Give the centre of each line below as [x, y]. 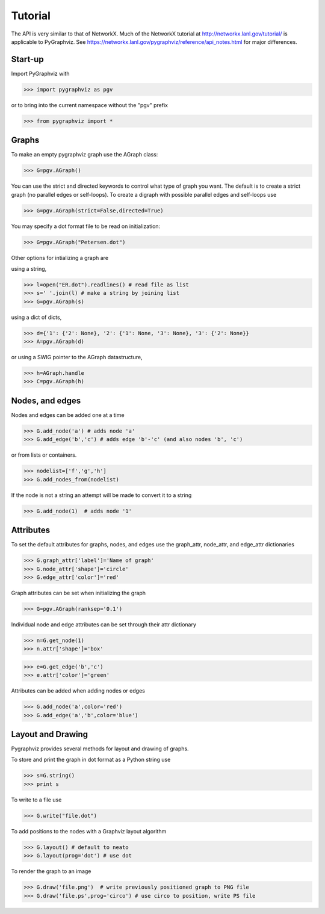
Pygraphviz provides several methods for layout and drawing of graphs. [100, 749]
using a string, [29, 268]
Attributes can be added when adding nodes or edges [78, 691]
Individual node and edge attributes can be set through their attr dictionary [104, 624]
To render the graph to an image [51, 871]
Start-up [28, 59]
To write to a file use [36, 800]
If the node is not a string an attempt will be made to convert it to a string [101, 495]
